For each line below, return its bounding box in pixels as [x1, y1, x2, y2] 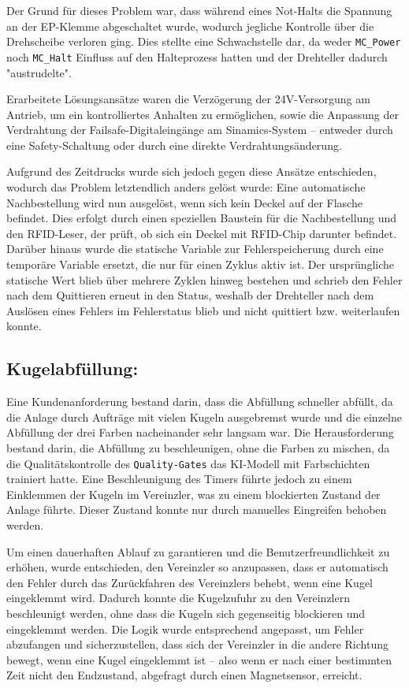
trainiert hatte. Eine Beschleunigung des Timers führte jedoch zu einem [6, 470, 352, 487]
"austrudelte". [6, 64, 72, 80]
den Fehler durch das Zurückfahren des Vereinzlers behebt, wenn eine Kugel [6, 574, 374, 590]
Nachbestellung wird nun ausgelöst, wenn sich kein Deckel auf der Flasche [6, 194, 363, 210]
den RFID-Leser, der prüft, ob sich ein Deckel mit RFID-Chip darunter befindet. [6, 225, 397, 241]
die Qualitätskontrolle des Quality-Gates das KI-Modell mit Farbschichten [6, 455, 370, 471]
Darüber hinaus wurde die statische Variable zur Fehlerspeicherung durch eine [6, 240, 384, 257]
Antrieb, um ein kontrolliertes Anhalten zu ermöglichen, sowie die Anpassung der [6, 106, 399, 122]
